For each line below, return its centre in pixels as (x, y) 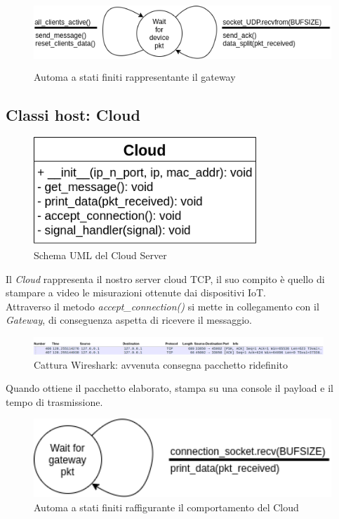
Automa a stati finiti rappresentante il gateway (135, 76)
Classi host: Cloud (73, 114)
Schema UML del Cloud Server (100, 255)
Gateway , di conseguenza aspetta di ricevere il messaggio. (129, 320)
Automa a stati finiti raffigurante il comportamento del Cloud (166, 507)
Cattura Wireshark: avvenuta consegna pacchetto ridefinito (161, 364)
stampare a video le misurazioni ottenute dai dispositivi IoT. (136, 293)
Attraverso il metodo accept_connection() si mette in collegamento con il (162, 306)
